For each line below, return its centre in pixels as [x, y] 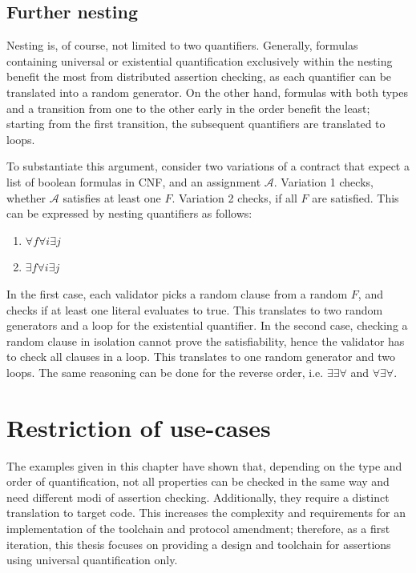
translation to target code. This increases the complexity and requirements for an [206, 513]
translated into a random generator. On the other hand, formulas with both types [208, 92]
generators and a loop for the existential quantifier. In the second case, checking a [207, 325]
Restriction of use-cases [139, 427]
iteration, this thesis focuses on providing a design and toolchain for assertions [199, 544]
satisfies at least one [112, 197]
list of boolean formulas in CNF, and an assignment [134, 181]
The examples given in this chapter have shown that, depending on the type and [204, 465]
